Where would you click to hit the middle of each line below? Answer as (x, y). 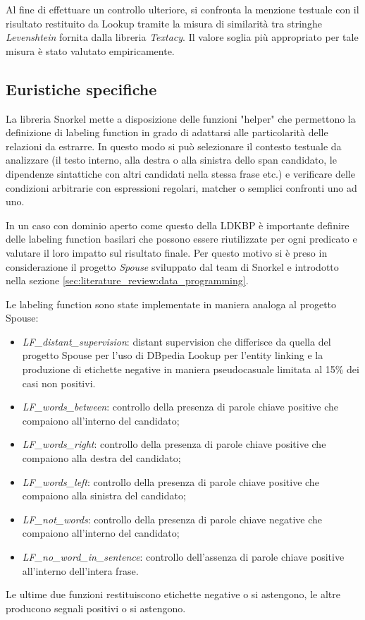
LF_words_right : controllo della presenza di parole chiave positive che (174, 444)
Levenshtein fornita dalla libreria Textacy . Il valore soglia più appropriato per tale (182, 37)
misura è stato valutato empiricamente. (90, 50)
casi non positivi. (59, 383)
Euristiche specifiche (81, 89)
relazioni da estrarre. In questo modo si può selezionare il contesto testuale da (174, 146)
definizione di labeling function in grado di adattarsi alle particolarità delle (167, 132)
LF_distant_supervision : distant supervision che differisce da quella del (177, 341)
